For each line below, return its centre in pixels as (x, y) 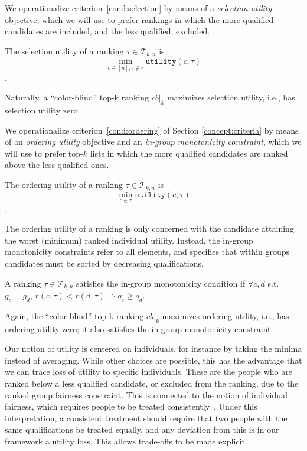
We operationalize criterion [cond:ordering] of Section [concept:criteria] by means (152, 130)
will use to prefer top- (44, 153)
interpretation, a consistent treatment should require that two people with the (146, 418)
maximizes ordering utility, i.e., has (226, 315)
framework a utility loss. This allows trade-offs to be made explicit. (126, 441)
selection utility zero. (43, 110)
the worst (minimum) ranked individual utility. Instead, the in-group (129, 240)
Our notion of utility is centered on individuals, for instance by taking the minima (153, 348)
